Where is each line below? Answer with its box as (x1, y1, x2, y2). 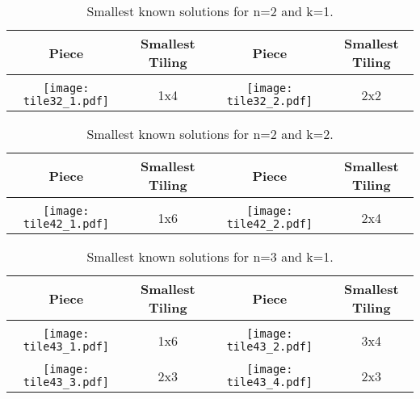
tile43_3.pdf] (23, 376, 110, 388)
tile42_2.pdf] (226, 217, 313, 230)
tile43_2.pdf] (226, 340, 313, 353)
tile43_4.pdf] (226, 376, 313, 388)
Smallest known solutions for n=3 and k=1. (86, 247, 334, 266)
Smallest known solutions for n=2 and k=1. (86, 2, 334, 20)
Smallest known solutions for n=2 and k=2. (86, 124, 334, 143)
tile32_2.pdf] (226, 94, 313, 107)
